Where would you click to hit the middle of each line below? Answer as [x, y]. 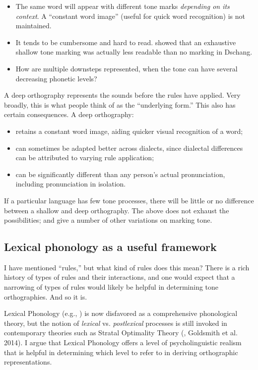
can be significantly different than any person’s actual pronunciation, [120, 174]
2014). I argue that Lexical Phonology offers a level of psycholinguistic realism [123, 342]
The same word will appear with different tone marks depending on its [123, 6]
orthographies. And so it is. [46, 296]
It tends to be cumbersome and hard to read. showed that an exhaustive [126, 42]
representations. [28, 362]
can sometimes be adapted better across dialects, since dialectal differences [129, 148]
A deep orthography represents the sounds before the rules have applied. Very [122, 95]
